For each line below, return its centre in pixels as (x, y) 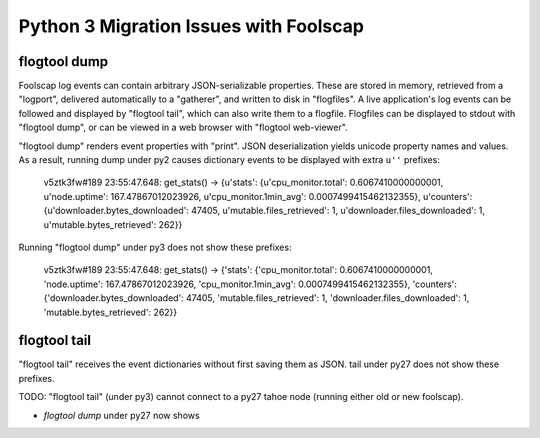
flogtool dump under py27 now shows (121, 415)
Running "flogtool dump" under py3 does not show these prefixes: (155, 247)
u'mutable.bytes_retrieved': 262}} (113, 224)
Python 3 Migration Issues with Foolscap (191, 26)
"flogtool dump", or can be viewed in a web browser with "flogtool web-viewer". (183, 127)
